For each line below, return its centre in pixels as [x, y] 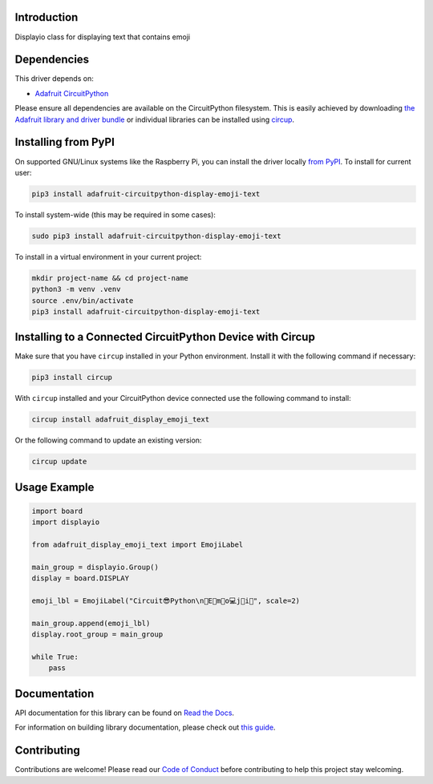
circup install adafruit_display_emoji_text [121, 420]
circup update [59, 462]
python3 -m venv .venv [76, 289]
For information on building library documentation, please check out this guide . [145, 727]
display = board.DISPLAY [81, 578]
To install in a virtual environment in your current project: [108, 257]
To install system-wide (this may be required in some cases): [115, 214]
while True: [55, 657]
